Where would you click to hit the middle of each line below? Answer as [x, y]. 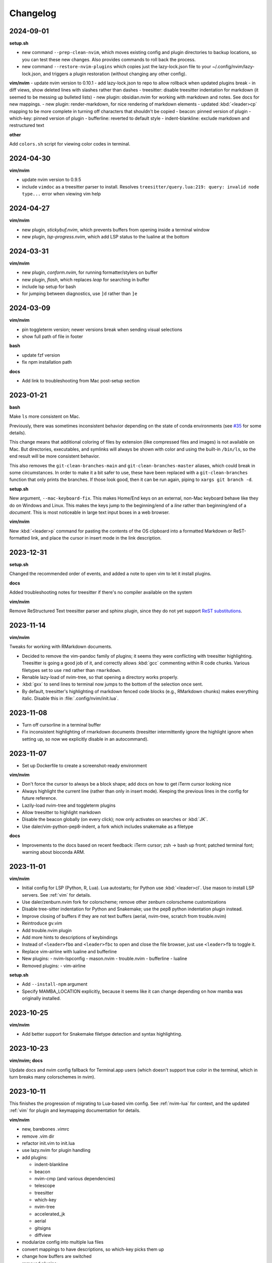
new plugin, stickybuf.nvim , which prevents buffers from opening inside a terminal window [116, 229]
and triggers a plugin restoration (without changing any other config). [115, 74]
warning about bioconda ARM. [53, 852]
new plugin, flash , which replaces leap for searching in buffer [86, 279]
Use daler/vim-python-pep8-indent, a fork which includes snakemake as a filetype [108, 827]
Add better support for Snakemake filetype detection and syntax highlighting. [102, 1034]
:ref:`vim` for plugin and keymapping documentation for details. [75, 1110]
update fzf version [41, 355]
